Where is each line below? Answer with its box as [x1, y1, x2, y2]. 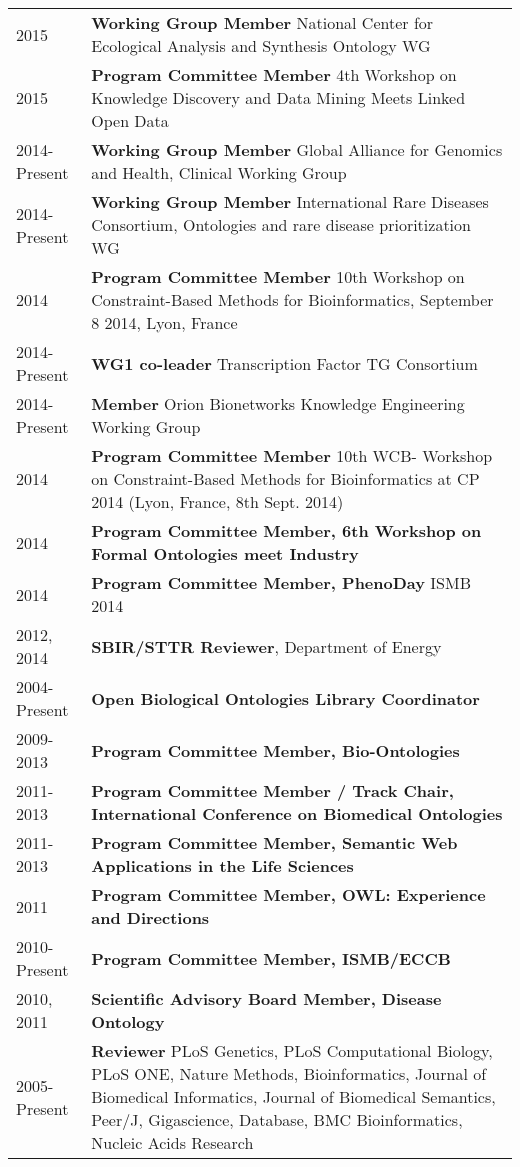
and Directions [91, 906, 210, 929]
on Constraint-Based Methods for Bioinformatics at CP [91, 467, 480, 490]
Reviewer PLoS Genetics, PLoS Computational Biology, [91, 1039, 493, 1062]
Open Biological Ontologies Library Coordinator [91, 686, 480, 710]
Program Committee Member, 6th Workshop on [91, 519, 482, 542]
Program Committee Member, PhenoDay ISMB [91, 571, 471, 594]
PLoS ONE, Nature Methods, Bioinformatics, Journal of [91, 1062, 487, 1085]
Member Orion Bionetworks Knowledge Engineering [91, 392, 465, 415]
